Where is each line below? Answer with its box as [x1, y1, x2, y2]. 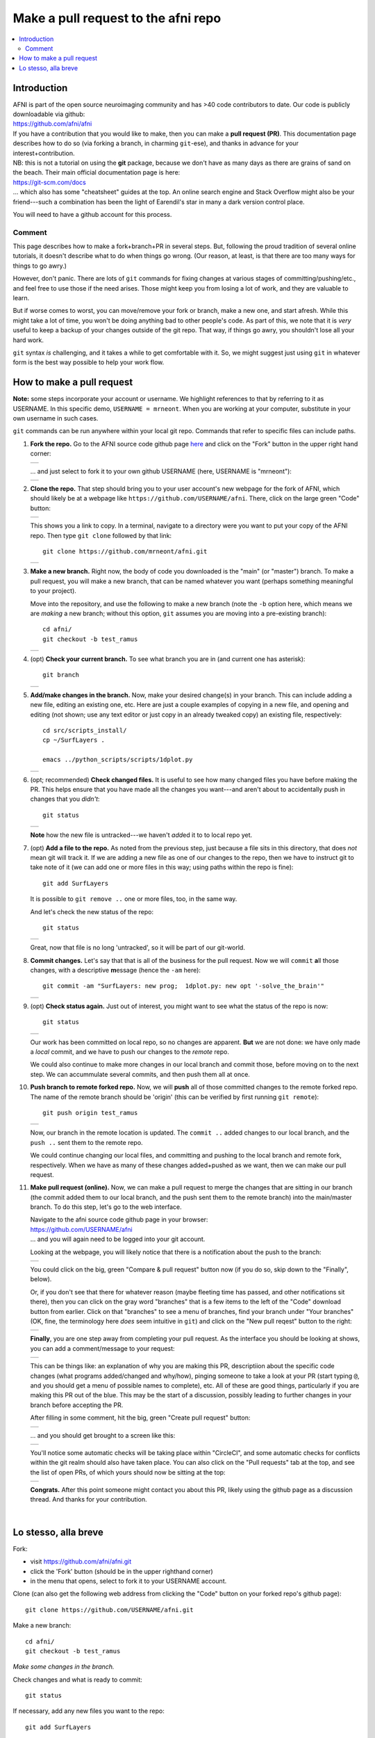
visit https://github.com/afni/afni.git [30, 1557, 132, 1566]
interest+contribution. [12, 149, 75, 157]
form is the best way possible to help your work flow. [12, 358, 165, 366]
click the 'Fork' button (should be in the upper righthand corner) [30, 1567, 213, 1575]
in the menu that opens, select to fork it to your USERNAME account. [30, 1577, 227, 1585]
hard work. [12, 336, 44, 344]
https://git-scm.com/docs [12, 178, 86, 186]
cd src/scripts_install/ [42, 726, 127, 735]
